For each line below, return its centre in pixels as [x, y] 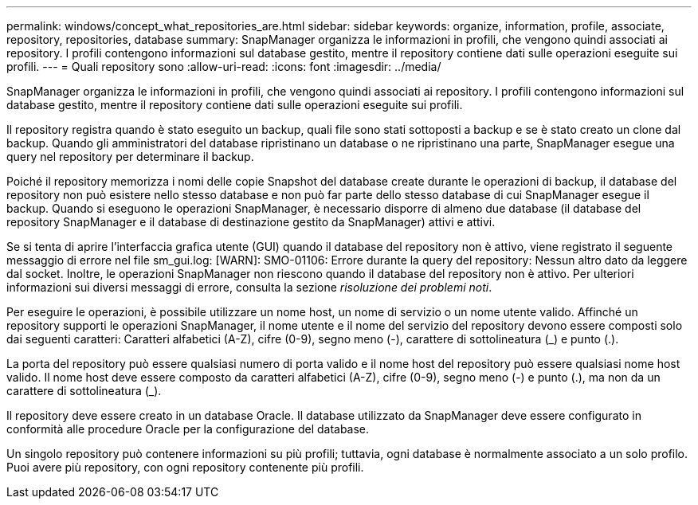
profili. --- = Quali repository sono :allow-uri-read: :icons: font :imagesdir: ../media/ [224, 67]
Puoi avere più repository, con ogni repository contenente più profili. [185, 467]
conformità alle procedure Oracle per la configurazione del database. [188, 429]
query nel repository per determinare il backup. [130, 157]
